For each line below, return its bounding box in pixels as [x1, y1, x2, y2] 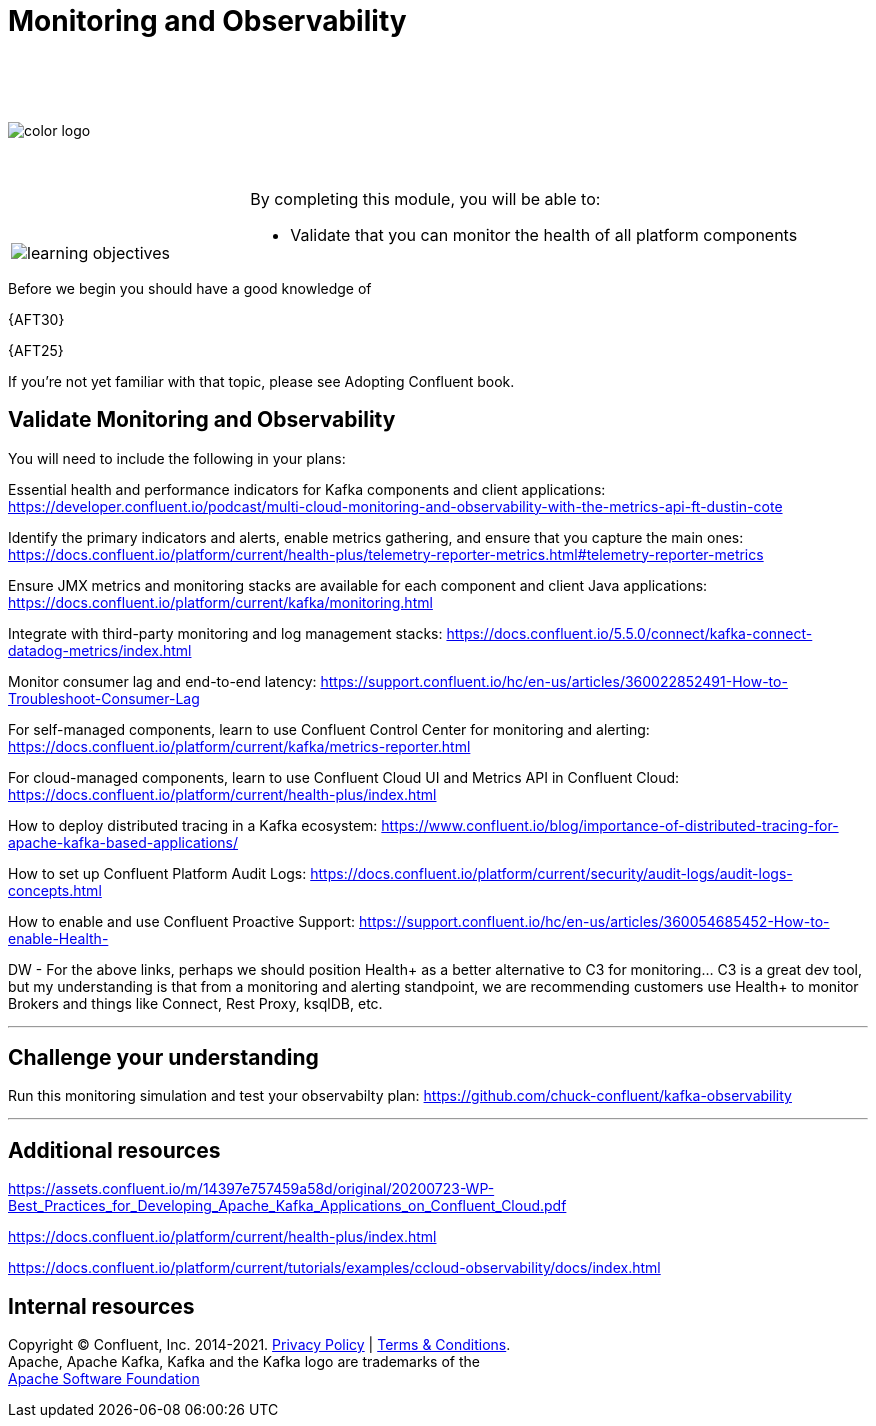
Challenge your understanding [8, 1045, 319, 1071]
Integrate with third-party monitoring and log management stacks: [8, 624, 443, 642]
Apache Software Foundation [8, 1370, 200, 1388]
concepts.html [8, 881, 102, 899]
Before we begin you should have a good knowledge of [8, 279, 372, 297]
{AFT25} [8, 341, 64, 359]
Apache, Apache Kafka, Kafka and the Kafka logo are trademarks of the [8, 1353, 480, 1371]
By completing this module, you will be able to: [250, 188, 601, 209]
